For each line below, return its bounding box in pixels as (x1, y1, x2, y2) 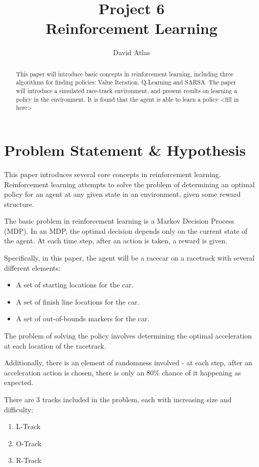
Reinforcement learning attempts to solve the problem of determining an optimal (4, 179, 255, 189)
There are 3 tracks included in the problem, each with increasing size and (4, 394, 232, 405)
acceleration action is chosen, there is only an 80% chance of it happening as (4, 367, 241, 377)
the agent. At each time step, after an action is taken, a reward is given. (4, 235, 228, 246)
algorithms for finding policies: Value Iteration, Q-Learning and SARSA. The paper (16, 78, 236, 87)
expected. (4, 377, 33, 388)
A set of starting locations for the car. (16, 279, 134, 290)
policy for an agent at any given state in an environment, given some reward (4, 189, 241, 199)
